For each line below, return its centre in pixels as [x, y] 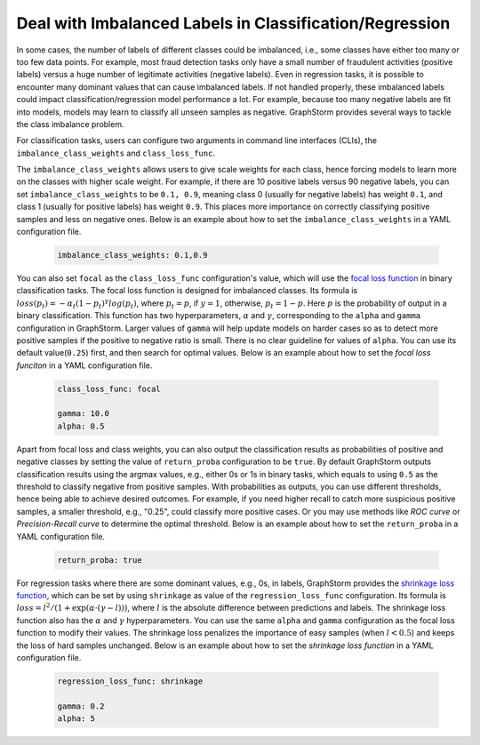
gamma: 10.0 [84, 414]
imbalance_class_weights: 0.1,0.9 [132, 255]
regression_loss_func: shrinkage [130, 681]
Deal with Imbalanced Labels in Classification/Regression [233, 23]
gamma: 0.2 [81, 706]
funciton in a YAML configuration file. [84, 365]
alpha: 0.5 [81, 426]
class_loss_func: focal [109, 389]
